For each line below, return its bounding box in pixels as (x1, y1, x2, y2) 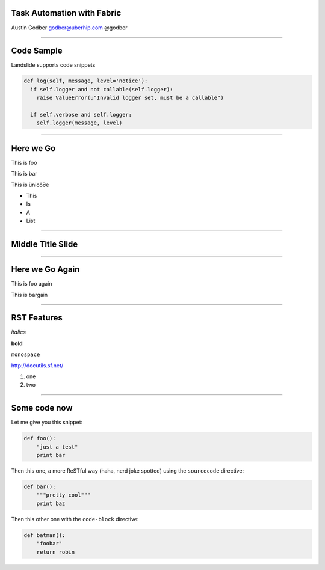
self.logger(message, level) (36, 120, 123, 126)
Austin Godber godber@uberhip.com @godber (11, 24, 128, 31)
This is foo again (11, 280, 52, 287)
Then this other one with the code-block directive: (11, 515, 139, 522)
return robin (36, 548, 75, 556)
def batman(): (23, 532, 66, 538)
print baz (36, 500, 66, 507)
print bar (36, 452, 66, 459)
